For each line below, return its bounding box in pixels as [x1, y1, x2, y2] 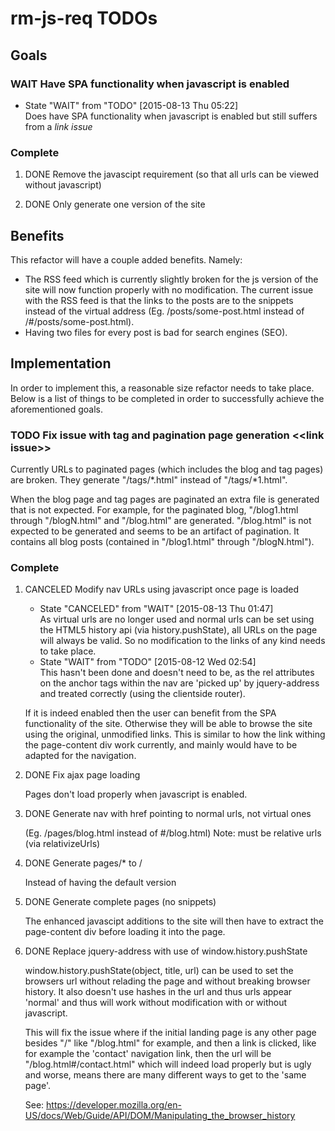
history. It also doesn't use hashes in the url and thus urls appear [24, 986, 293, 998]
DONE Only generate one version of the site [24, 198, 206, 211]
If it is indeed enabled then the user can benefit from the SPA [24, 707, 277, 719]
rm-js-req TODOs [10, 7, 158, 30]
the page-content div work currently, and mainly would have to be [24, 739, 298, 751]
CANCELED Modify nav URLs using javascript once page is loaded [24, 583, 300, 596]
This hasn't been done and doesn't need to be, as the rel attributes [39, 667, 315, 679]
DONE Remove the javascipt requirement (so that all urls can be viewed [24, 168, 320, 181]
